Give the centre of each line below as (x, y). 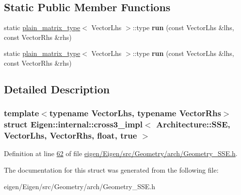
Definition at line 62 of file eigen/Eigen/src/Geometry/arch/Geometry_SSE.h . (121, 153)
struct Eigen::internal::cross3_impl (73, 124)
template (22, 113)
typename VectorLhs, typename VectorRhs (135, 113)
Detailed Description (57, 89)
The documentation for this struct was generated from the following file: (111, 170)
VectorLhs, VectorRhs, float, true (71, 135)
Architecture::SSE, (193, 124)
